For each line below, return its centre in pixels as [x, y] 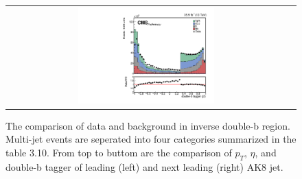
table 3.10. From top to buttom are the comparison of [119, 152]
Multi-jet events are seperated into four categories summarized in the [151, 139]
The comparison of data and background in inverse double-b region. [148, 125]
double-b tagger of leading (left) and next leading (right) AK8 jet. [144, 166]
